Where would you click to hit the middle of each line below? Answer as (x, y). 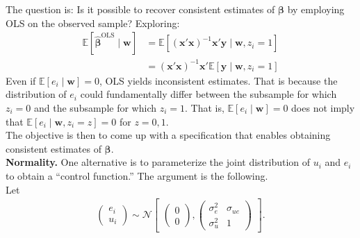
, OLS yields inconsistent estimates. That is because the (218, 80)
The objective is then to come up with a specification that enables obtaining (168, 135)
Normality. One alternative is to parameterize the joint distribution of (158, 162)
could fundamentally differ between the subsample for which (208, 94)
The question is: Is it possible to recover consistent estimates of (140, 9)
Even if (21, 80)
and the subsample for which (95, 107)
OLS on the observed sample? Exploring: (93, 23)
